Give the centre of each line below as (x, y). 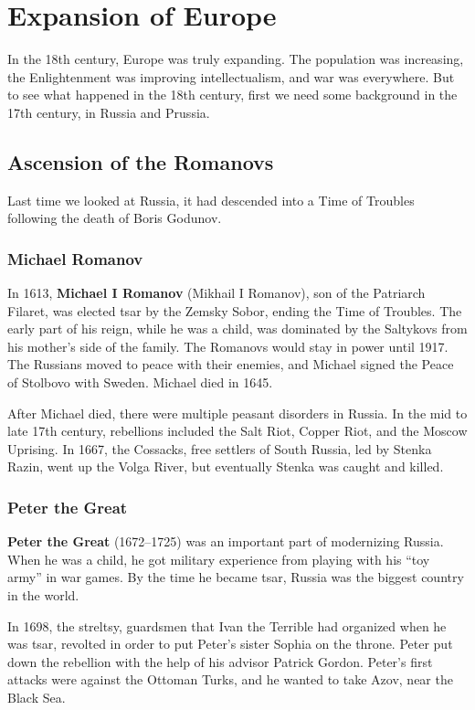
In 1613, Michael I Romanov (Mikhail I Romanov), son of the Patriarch (216, 293)
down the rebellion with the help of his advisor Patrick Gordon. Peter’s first (220, 661)
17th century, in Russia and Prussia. (109, 112)
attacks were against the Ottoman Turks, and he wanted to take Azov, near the (230, 679)
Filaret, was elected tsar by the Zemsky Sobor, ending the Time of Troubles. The (235, 310)
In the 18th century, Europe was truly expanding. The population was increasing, (236, 59)
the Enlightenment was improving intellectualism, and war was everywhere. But (231, 76)
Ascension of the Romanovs (141, 161)
